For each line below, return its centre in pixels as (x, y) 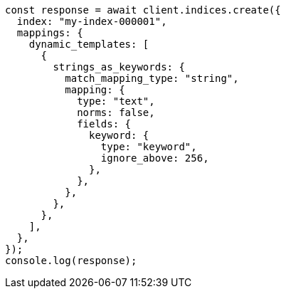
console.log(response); (71, 261)
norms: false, (116, 112)
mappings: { (50, 33)
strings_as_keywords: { (119, 67)
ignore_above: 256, (155, 158)
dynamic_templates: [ (89, 44)
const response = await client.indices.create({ (143, 10)
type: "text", (116, 101)
